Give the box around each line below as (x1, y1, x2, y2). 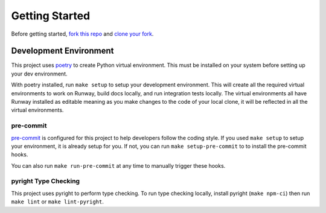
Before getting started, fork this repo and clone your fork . (11, 30, 154, 37)
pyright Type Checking (11, 177, 80, 185)
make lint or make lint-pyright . (11, 198, 104, 205)
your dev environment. (11, 70, 68, 77)
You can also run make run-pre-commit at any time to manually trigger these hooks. (11, 162, 226, 169)
